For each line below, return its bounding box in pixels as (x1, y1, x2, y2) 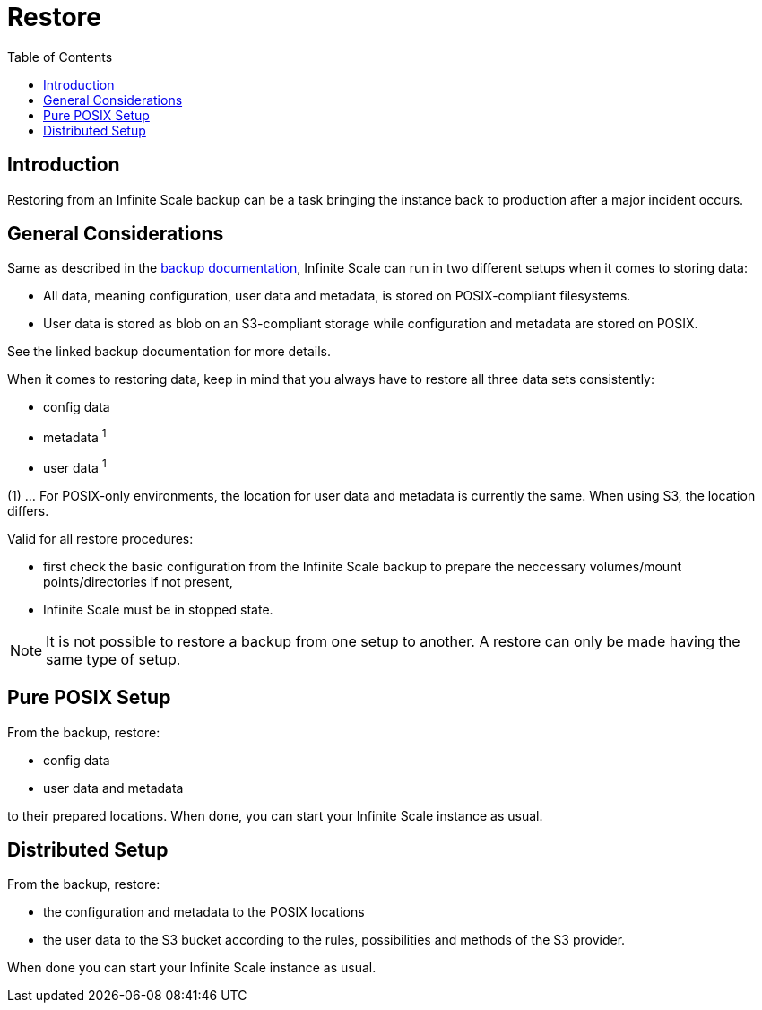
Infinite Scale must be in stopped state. (43, 601, 273, 617)
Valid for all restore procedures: (7, 530, 194, 546)
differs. (7, 502, 49, 518)
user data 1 (43, 457, 107, 475)
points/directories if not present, (43, 573, 233, 589)
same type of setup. (46, 649, 181, 668)
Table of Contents (7, 48, 113, 65)
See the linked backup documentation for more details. (7, 344, 331, 360)
